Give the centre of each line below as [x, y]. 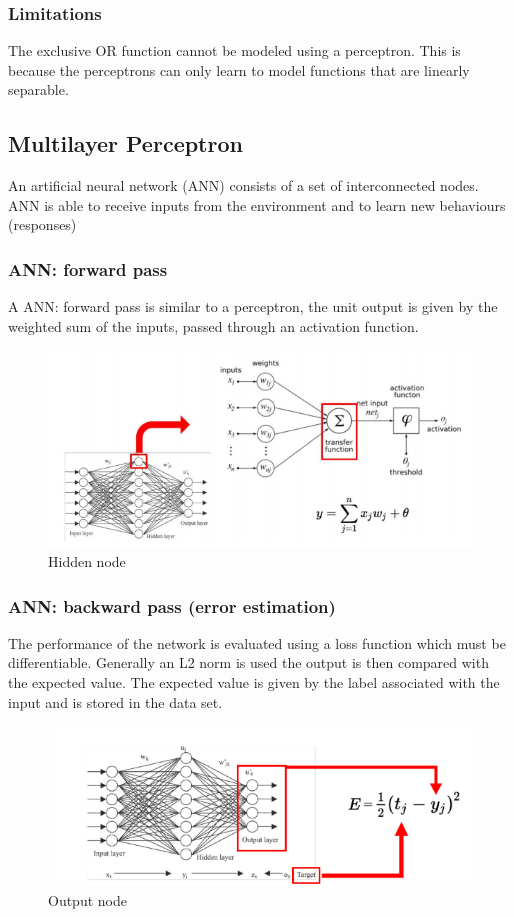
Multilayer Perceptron [125, 143]
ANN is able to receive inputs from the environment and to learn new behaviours [257, 204]
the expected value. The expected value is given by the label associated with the [254, 682]
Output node [87, 899]
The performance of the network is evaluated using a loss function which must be [257, 642]
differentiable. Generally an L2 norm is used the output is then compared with [248, 662]
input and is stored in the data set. [115, 701]
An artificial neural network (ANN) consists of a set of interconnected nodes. [243, 185]
